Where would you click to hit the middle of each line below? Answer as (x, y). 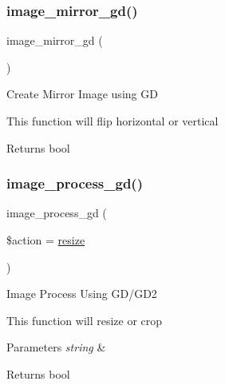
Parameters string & (56, 347)
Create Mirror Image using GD (82, 94)
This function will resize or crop (85, 320)
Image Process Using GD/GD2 (82, 294)
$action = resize (46, 240)
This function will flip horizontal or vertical (112, 121)
